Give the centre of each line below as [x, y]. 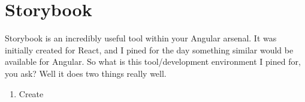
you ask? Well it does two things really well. [86, 73]
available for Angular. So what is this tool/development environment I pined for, [153, 61]
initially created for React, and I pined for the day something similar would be [149, 49]
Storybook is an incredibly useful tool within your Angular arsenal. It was [141, 38]
